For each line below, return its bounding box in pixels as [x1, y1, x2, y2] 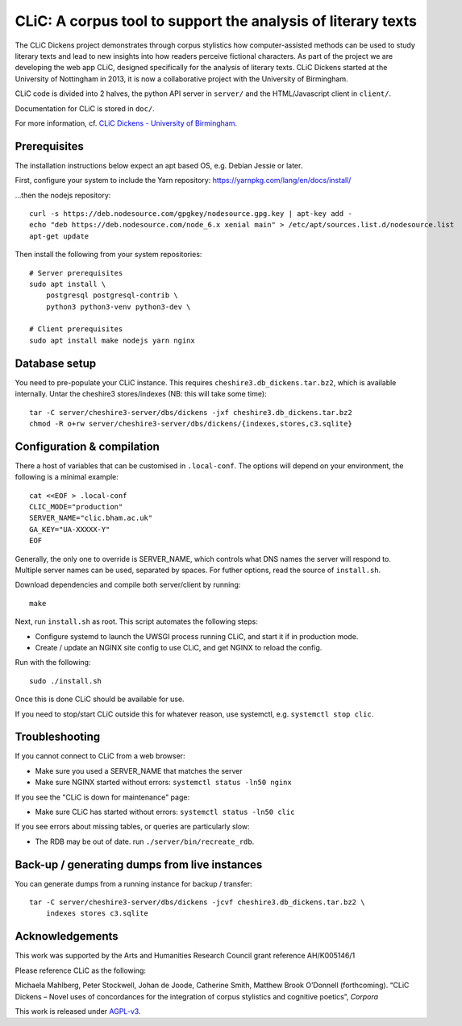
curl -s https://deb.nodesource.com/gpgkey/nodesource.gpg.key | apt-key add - [29, 209, 352, 218]
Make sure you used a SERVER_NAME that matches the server [35, 766, 243, 775]
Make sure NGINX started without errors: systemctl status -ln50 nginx [35, 778, 292, 787]
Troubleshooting [15, 730, 101, 744]
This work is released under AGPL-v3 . [15, 1006, 141, 1016]
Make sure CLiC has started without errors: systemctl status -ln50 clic [35, 807, 295, 816]
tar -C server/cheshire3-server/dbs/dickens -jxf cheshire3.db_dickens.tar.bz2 [29, 408, 352, 417]
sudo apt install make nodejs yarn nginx [29, 335, 195, 345]
